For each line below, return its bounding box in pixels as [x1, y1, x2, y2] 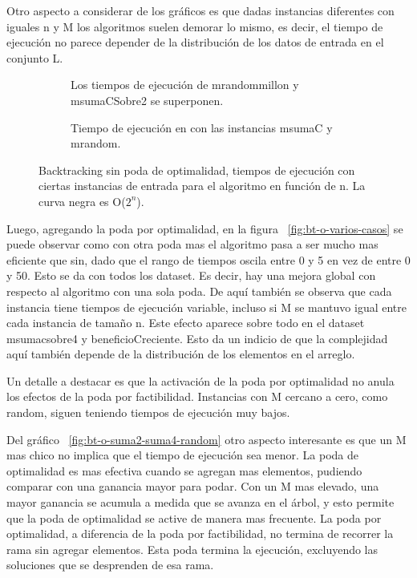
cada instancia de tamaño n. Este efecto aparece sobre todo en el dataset [6, 314, 365, 331]
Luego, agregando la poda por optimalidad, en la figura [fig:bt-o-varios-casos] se [6, 220, 403, 236]
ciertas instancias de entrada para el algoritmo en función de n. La [38, 177, 366, 194]
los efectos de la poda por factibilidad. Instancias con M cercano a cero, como [6, 388, 388, 405]
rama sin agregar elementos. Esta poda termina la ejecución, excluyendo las [6, 540, 379, 557]
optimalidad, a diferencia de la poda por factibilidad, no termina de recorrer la [6, 525, 394, 542]
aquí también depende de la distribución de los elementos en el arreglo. [6, 346, 355, 362]
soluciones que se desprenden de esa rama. [6, 556, 214, 573]
